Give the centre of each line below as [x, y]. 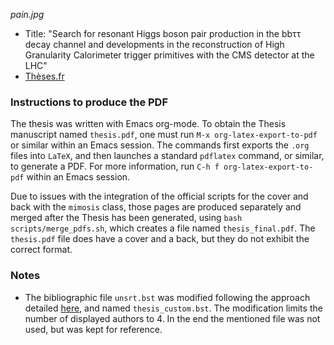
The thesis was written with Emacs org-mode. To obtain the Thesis [148, 124]
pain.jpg [27, 14]
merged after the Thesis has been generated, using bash [126, 218]
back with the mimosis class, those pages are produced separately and [156, 207]
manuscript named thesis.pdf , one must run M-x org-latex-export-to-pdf [164, 135]
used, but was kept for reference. [93, 329]
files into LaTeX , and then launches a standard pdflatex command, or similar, [167, 156]
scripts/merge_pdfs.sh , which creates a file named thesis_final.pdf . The [163, 228]
